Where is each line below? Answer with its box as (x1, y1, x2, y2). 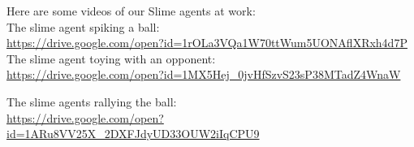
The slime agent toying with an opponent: (6, 50, 216, 67)
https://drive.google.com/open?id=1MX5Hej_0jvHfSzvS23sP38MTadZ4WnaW (6, 66, 401, 83)
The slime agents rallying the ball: (6, 93, 177, 110)
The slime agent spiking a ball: (6, 18, 160, 35)
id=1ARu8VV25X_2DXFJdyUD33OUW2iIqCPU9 (6, 125, 260, 142)
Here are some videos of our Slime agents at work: (6, 2, 256, 19)
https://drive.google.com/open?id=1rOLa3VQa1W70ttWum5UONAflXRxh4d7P (6, 34, 408, 51)
